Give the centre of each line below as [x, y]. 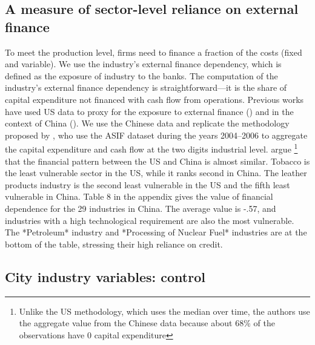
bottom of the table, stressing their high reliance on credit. [114, 244]
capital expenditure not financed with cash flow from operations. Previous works [154, 99]
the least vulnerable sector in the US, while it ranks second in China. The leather [156, 173]
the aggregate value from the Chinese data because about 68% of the [147, 323]
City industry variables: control [105, 276]
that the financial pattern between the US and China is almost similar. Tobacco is [157, 161]
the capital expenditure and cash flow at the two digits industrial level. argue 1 [151, 148]
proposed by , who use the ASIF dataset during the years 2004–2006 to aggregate [156, 135]
